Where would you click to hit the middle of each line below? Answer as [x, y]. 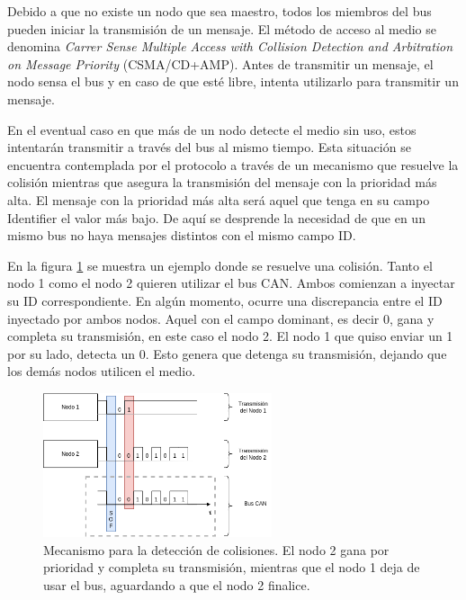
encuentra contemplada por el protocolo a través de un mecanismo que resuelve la [233, 164]
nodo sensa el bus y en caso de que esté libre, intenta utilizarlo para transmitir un [233, 81]
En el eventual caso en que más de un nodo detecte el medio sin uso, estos [212, 129]
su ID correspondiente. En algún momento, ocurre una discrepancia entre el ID [225, 300]
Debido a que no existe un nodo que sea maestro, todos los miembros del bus [220, 11]
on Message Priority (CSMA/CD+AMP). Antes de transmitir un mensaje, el [220, 63]
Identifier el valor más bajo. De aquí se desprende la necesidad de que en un [216, 217]
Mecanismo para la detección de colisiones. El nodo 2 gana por [216, 549]
